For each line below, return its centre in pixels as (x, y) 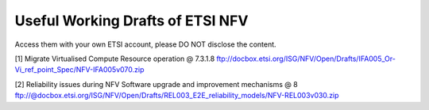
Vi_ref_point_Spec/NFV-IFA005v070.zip (79, 70)
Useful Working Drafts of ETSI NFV (131, 21)
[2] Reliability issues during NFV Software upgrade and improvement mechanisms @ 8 (156, 84)
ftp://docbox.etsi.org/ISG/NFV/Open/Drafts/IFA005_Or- (306, 59)
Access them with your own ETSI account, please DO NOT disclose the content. (146, 44)
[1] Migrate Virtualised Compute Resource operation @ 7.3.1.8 (115, 59)
